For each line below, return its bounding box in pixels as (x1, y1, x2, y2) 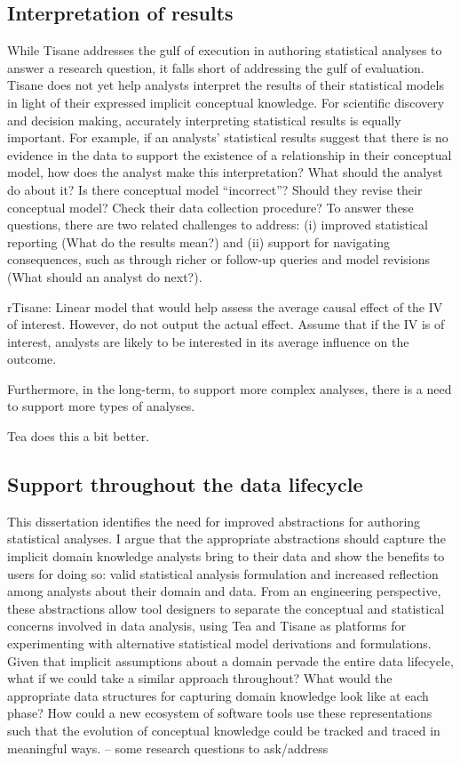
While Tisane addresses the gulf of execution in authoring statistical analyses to (7, 41, 442, 60)
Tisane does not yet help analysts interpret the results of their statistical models (7, 76, 444, 94)
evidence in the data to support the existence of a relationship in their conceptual (7, 145, 452, 164)
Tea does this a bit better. (7, 427, 150, 446)
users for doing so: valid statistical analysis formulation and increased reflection (7, 564, 439, 583)
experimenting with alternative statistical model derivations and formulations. (7, 634, 432, 653)
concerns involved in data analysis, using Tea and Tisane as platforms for (7, 616, 407, 635)
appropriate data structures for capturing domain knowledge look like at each (7, 686, 429, 704)
